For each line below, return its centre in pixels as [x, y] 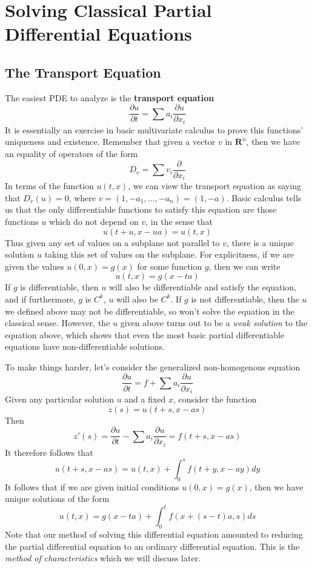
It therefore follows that [49, 452]
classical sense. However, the [58, 323]
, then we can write [244, 266]
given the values [35, 266]
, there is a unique [261, 242]
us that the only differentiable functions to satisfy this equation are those [141, 209]
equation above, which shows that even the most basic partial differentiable [145, 334]
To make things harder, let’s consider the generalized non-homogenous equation [153, 366]
